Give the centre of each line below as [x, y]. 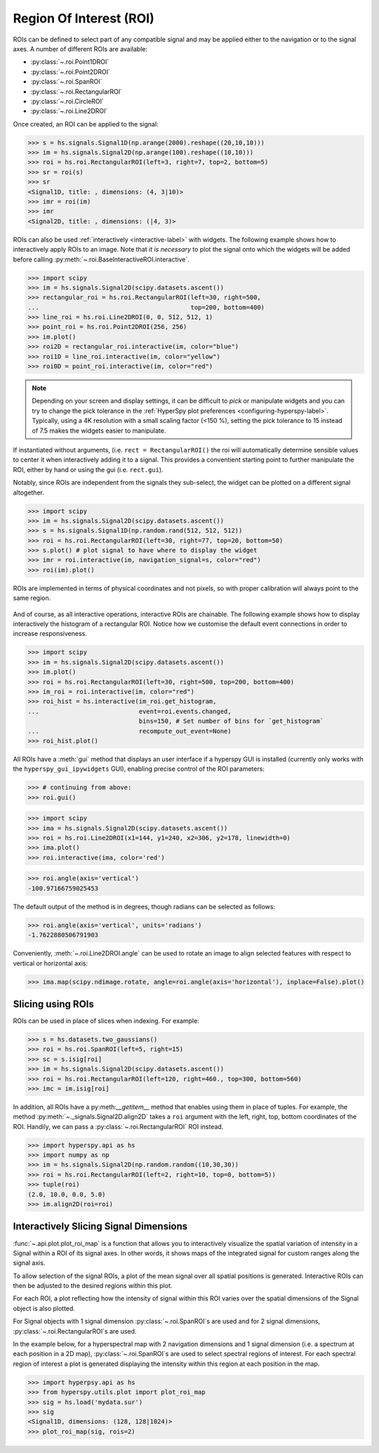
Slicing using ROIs [53, 1004]
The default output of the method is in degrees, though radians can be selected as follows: [144, 906]
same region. [32, 598]
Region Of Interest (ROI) [84, 18]
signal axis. [29, 1263]
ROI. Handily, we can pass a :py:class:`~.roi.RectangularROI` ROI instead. [118, 1126]
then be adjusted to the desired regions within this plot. [93, 1286]
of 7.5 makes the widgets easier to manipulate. [99, 430]
